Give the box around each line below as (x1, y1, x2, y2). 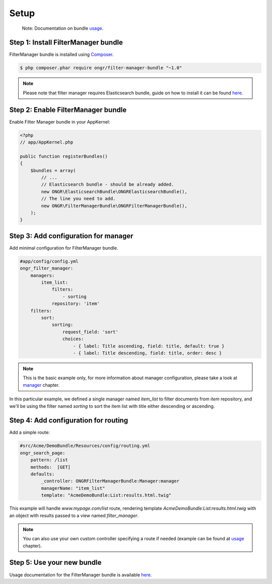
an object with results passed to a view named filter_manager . (9, 512, 139, 518)
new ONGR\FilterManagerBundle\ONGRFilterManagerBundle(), (41, 203, 187, 209)
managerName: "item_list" (41, 485, 105, 491)
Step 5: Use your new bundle (9, 558, 102, 567)
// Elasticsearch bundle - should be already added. (41, 182, 174, 188)
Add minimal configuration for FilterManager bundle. (9, 245, 118, 251)
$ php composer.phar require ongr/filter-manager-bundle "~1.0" (20, 65, 182, 71)
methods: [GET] (30, 464, 71, 470)
